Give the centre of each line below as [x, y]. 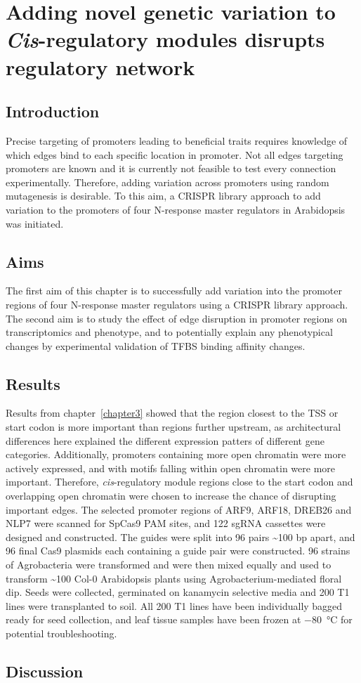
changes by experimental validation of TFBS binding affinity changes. [156, 345]
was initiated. [35, 223]
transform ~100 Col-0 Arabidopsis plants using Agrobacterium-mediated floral [174, 578]
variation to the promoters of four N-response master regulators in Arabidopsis [176, 209]
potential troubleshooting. [61, 633]
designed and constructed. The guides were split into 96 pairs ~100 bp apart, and [180, 536]
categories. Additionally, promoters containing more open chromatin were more [176, 454]
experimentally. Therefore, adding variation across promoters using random [168, 182]
